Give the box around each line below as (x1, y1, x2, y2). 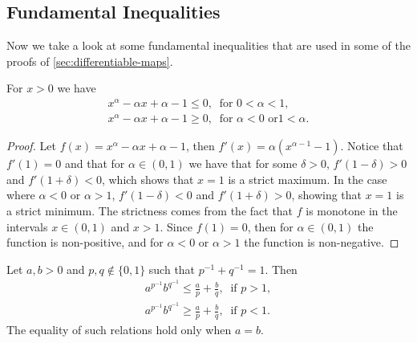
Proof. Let (6, 137, 56, 154)
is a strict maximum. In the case (228, 170, 387, 187)
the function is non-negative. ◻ (244, 234, 399, 251)
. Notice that (340, 137, 403, 154)
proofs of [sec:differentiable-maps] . (6, 52, 173, 69)
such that (148, 260, 196, 277)
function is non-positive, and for (6, 234, 164, 251)
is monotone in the (306, 202, 398, 218)
